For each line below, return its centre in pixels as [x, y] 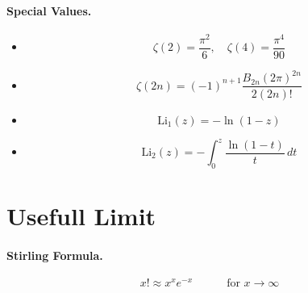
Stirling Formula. [55, 255]
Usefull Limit [81, 215]
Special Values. [49, 10]
